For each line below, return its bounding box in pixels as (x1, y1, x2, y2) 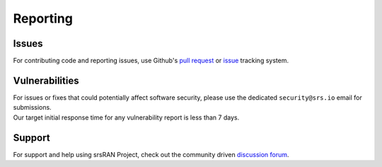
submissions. (13, 103, 52, 112)
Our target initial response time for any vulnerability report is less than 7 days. (13, 113, 240, 122)
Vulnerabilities (13, 74, 79, 86)
